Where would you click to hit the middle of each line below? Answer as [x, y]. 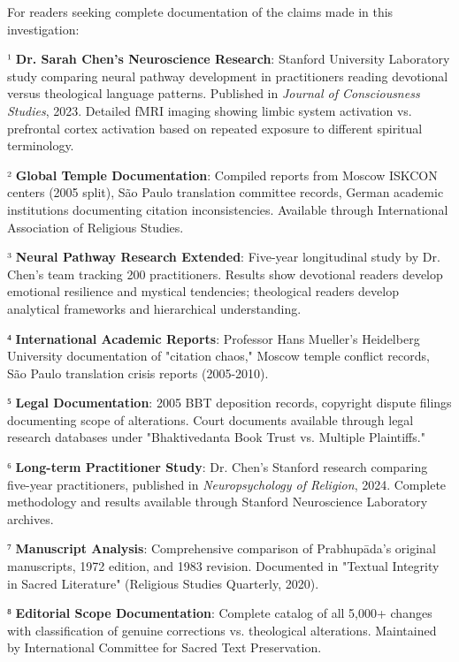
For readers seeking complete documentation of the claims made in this [200, 11]
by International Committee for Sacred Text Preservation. [164, 647]
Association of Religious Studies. [96, 227]
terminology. [41, 145]
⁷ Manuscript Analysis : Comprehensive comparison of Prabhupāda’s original [222, 548]
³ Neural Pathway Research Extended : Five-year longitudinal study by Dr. [224, 257]
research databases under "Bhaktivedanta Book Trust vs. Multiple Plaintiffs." [216, 437]
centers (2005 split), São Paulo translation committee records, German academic [226, 192]
